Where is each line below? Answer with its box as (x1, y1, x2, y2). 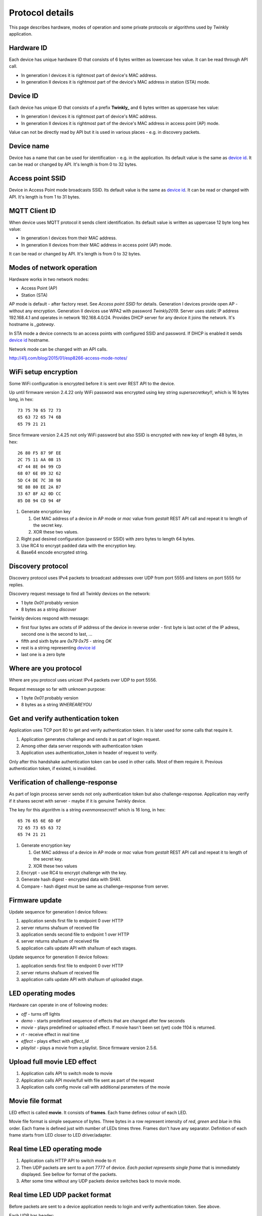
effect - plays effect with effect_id (21, 1038, 89, 1044)
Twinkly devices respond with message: (9, 615, 89, 621)
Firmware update (9, 896, 62, 904)
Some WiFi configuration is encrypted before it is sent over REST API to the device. (9, 380, 175, 386)
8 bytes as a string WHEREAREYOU (21, 702, 92, 708)
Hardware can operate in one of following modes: (9, 1002, 108, 1008)
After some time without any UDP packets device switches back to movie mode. (21, 1178, 181, 1184)
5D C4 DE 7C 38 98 (17, 477, 62, 483)
